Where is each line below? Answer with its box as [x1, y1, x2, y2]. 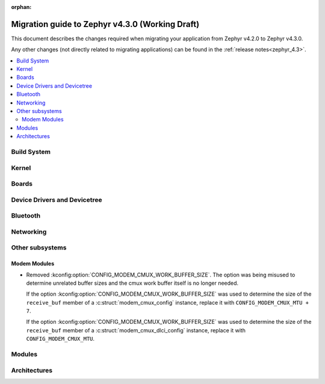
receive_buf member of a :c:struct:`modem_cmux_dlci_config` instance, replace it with [26, 326, 246, 334]
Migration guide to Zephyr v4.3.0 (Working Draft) [11, 19, 200, 29]
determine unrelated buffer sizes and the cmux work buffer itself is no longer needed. [26, 279, 239, 287]
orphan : [11, 4, 32, 10]
